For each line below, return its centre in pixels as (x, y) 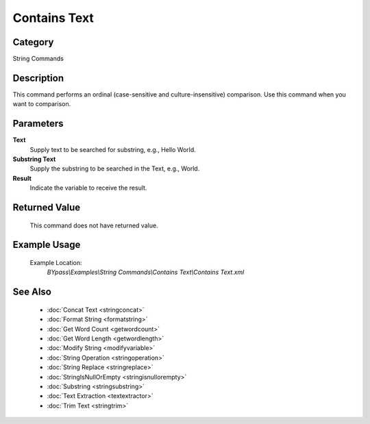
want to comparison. (42, 104)
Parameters (38, 124)
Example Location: (56, 263)
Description (38, 78)
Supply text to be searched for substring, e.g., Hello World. (113, 149)
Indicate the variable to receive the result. (88, 188)
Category (33, 42)
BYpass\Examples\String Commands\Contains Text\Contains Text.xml (146, 272)
